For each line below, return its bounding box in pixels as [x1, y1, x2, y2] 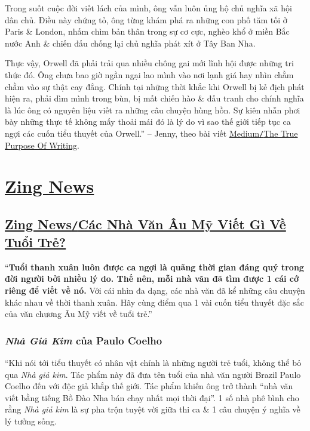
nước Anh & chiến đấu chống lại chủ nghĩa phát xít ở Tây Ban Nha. [5, 36, 256, 49]
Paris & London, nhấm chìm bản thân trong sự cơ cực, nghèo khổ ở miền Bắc [5, 25, 290, 38]
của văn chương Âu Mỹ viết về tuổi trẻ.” [5, 307, 152, 320]
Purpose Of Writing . [5, 138, 79, 151]
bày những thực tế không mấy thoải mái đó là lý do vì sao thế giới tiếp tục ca [5, 115, 291, 128]
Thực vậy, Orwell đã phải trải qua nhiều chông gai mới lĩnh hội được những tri [5, 57, 294, 69]
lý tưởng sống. [5, 414, 57, 427]
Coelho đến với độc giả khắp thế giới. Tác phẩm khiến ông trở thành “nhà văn [5, 380, 293, 392]
